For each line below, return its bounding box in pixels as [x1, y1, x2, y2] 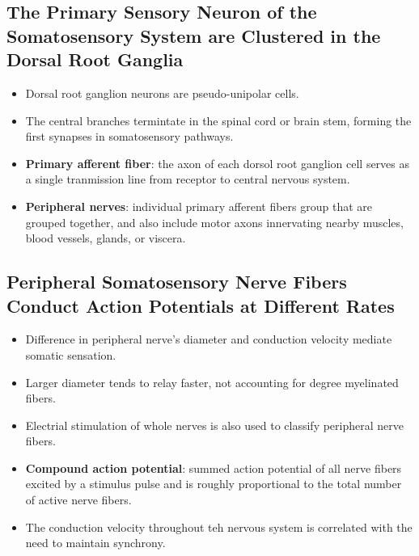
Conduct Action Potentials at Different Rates [6, 293, 395, 318]
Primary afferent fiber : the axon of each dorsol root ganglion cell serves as [25, 154, 410, 171]
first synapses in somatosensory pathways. [25, 128, 234, 145]
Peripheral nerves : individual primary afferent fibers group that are [25, 197, 373, 214]
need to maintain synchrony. [25, 534, 166, 551]
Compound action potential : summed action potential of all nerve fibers [25, 459, 402, 476]
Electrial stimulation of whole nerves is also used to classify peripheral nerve [25, 416, 404, 433]
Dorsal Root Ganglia [6, 47, 184, 72]
